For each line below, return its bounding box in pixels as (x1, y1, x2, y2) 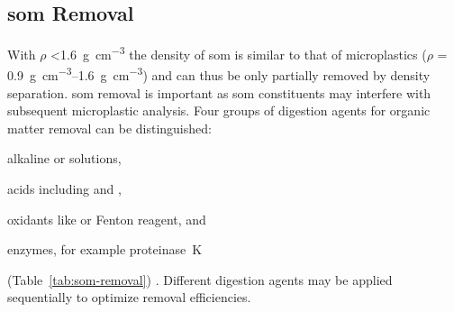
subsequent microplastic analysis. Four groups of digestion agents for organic (7, 101, 431, 120)
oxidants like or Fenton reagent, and (7, 209, 206, 228)
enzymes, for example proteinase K (7, 240, 203, 259)
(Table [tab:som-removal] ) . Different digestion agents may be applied (7, 270, 393, 289)
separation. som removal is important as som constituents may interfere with (7, 83, 431, 102)
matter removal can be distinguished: (7, 118, 212, 137)
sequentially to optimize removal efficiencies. (7, 288, 251, 307)
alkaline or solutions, (7, 149, 122, 168)
